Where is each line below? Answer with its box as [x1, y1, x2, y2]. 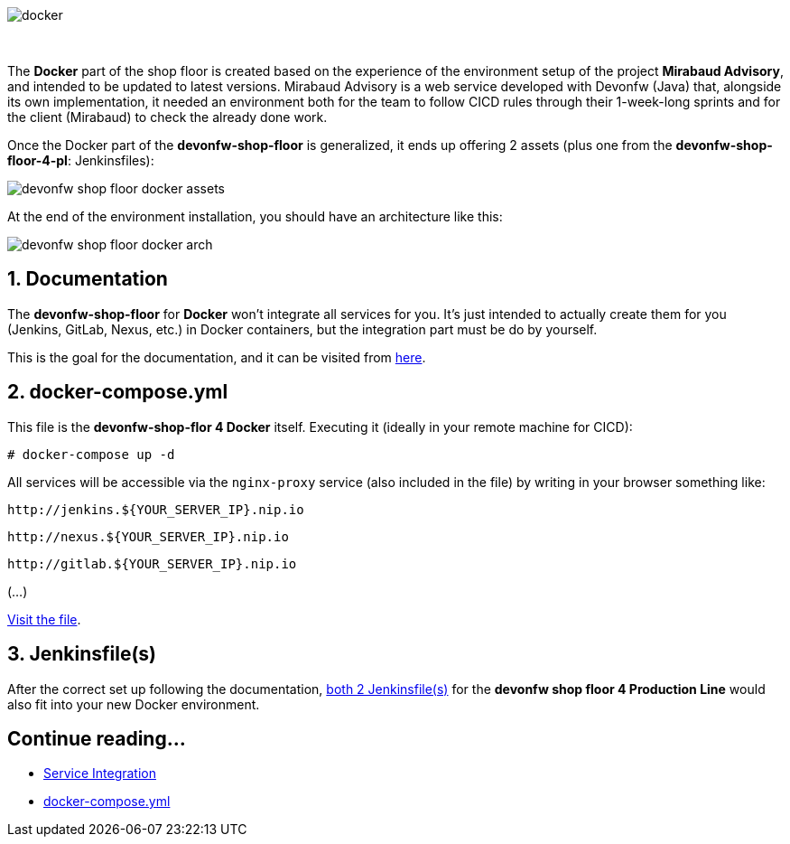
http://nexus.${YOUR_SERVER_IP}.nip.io [7, 529, 289, 544]
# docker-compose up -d [7, 446, 175, 462]
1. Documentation [7, 267, 168, 291]
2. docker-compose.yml [7, 380, 228, 404]
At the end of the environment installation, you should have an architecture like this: [7, 209, 503, 224]
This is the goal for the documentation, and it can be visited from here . [7, 349, 426, 365]
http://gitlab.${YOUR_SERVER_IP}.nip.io [7, 556, 297, 571]
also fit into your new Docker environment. [7, 696, 260, 712]
